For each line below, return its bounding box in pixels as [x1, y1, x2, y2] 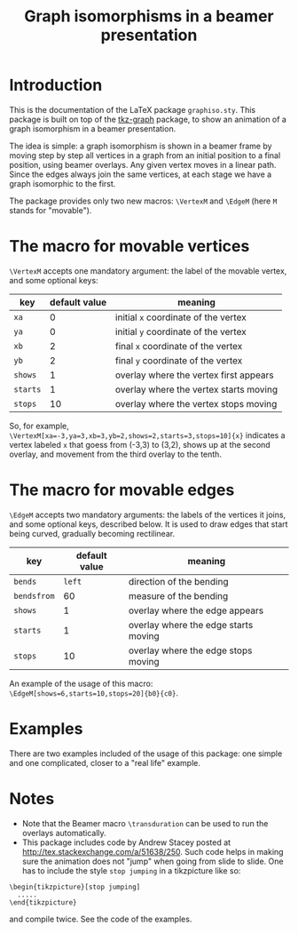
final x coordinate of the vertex [114, 339, 243, 352]
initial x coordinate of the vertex [114, 311, 247, 323]
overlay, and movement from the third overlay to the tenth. [9, 449, 222, 459]
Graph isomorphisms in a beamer [23, 6, 275, 27]
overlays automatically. [21, 827, 106, 838]
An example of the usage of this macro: [9, 678, 153, 689]
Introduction [9, 76, 103, 95]
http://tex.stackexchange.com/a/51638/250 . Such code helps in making [21, 846, 284, 857]
